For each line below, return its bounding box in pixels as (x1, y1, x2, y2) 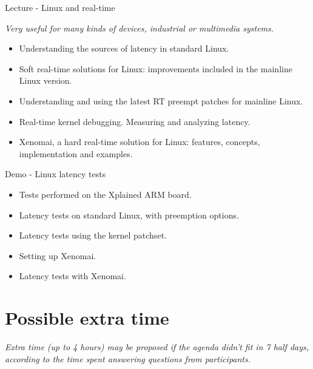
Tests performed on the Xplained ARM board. (19, 188, 192, 200)
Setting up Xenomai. (19, 249, 96, 262)
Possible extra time (5, 305, 169, 330)
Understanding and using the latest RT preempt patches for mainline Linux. (19, 94, 303, 107)
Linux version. (19, 74, 72, 87)
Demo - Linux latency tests (5, 168, 106, 180)
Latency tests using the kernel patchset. (19, 229, 167, 242)
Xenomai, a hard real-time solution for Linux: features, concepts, (19, 135, 260, 148)
